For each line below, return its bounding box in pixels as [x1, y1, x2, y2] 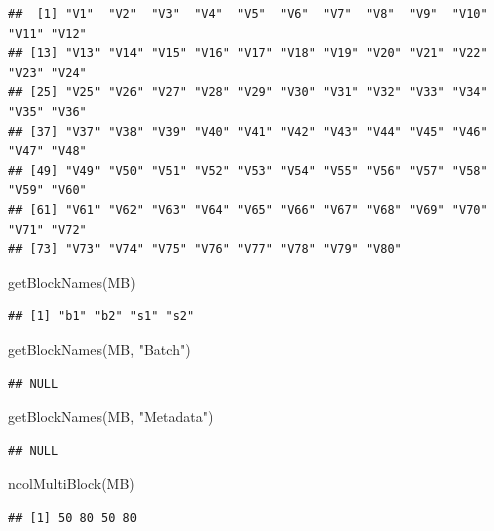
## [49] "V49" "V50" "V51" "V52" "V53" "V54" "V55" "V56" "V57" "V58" [8, 163, 488, 178]
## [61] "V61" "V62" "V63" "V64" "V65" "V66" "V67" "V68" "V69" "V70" [8, 202, 488, 217]
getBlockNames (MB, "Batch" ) [8, 338, 191, 359]
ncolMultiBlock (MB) [8, 473, 135, 494]
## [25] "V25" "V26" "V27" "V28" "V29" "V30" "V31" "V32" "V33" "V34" [8, 85, 488, 100]
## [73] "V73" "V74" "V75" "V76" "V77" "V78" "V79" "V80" [8, 242, 402, 257]
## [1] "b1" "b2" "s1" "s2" [8, 309, 195, 324]
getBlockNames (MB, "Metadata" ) [8, 406, 214, 427]
